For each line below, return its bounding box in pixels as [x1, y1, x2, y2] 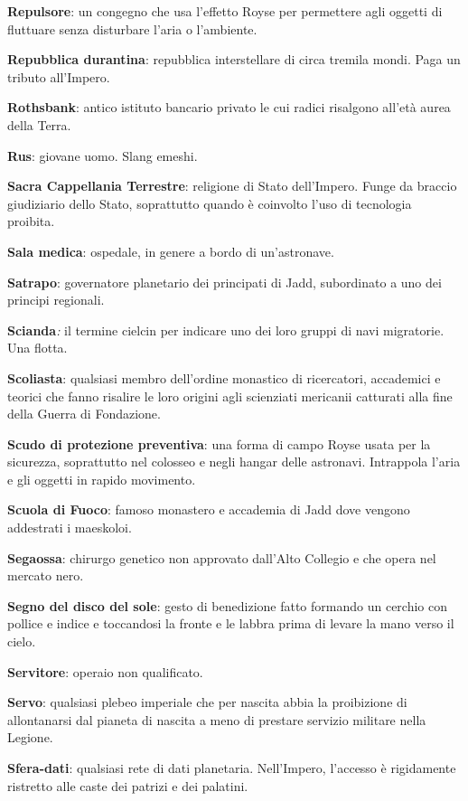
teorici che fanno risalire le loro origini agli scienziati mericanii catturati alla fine [7, 386, 453, 405]
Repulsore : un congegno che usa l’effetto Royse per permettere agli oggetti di [7, 2, 443, 20]
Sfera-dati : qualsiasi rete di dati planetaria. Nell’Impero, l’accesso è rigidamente [7, 759, 456, 777]
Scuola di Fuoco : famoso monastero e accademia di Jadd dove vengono [7, 500, 410, 519]
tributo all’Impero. [7, 67, 110, 86]
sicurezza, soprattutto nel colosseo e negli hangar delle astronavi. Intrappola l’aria [7, 452, 461, 471]
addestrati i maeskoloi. [7, 518, 132, 537]
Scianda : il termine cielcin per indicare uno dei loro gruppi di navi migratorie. [7, 320, 445, 339]
